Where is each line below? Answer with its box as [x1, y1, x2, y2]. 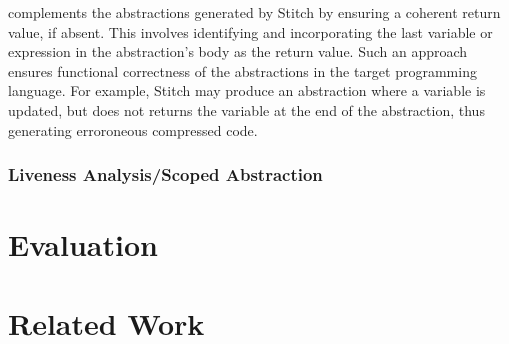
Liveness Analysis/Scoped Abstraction [8, 162, 323, 187]
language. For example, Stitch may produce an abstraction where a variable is [8, 80, 486, 101]
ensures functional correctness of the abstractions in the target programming [8, 60, 477, 81]
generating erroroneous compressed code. [8, 119, 258, 140]
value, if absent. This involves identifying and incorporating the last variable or [8, 21, 493, 42]
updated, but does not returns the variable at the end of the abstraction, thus [8, 99, 485, 120]
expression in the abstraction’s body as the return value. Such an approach [8, 41, 468, 62]
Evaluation [8, 224, 158, 265]
